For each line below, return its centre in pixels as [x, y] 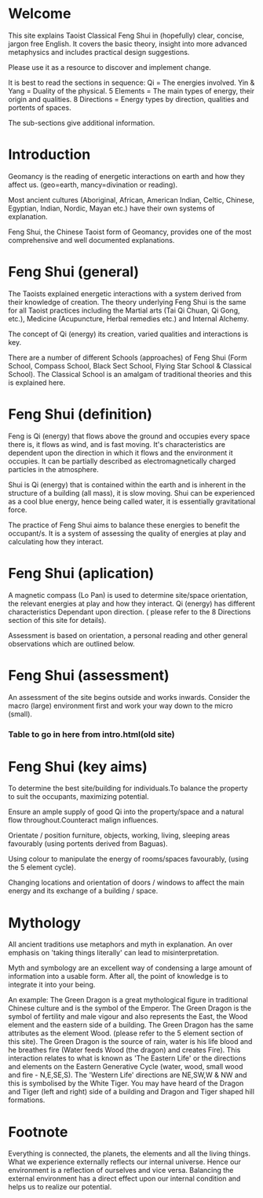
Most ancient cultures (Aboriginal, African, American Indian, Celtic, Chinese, [131, 200]
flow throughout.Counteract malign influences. [83, 820]
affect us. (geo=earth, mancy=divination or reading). [93, 185]
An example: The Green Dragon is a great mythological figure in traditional [128, 1000]
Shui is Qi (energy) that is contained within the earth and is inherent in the [127, 485]
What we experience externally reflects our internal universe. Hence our [125, 1162]
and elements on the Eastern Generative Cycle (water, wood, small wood [126, 1067]
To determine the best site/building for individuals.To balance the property [128, 788]
